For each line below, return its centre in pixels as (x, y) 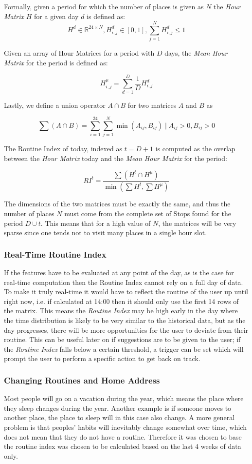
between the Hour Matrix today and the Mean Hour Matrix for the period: (116, 158)
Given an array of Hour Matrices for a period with (79, 53)
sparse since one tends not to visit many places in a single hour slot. (106, 232)
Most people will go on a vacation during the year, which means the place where (124, 398)
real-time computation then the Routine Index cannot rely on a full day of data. (124, 282)
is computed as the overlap (195, 149)
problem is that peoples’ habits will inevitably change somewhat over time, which (125, 427)
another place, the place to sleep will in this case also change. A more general (119, 417)
